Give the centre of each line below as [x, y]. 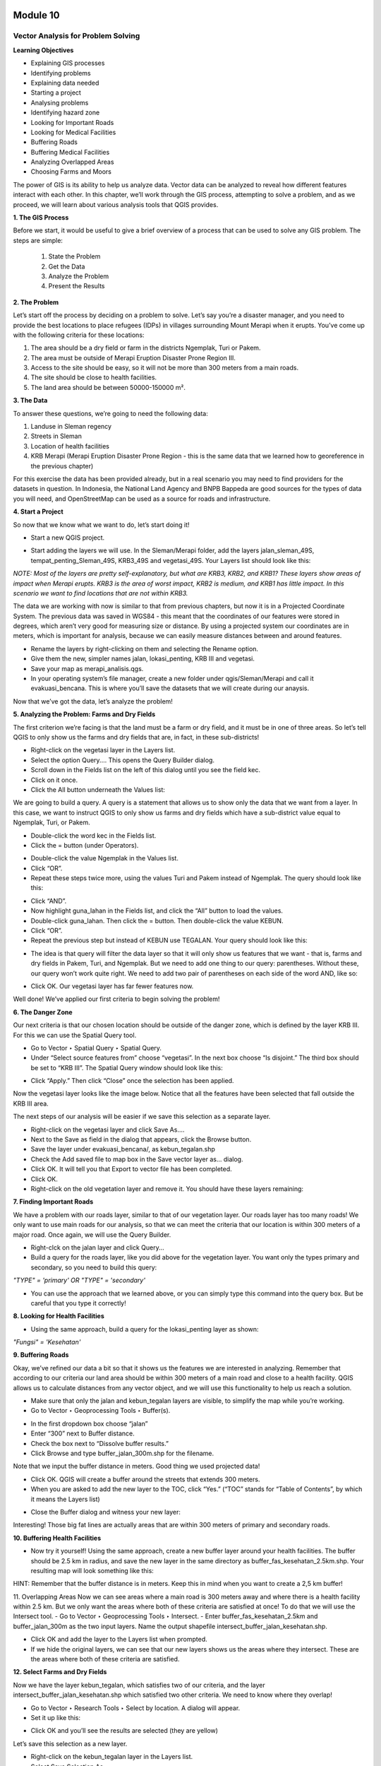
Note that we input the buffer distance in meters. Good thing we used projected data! [137, 1466]
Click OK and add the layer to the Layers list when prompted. [119, 1640]
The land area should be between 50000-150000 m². [108, 387]
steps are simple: [38, 240]
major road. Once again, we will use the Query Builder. [92, 1234]
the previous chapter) [62, 466]
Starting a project [56, 93]
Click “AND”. [49, 901]
